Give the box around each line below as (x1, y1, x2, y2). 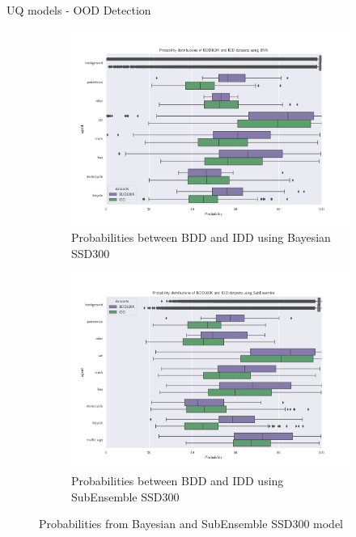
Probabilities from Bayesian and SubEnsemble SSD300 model (39, 515, 344, 532)
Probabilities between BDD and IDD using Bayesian (71, 229, 331, 246)
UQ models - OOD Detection (6, 2, 151, 18)
